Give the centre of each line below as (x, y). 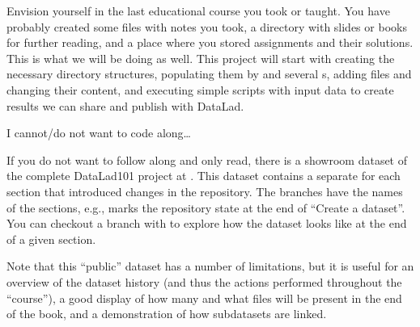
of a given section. (51, 239)
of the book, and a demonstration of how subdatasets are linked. (167, 314)
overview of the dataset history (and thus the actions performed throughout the (204, 281)
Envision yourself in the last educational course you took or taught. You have (198, 10)
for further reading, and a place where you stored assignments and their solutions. (210, 42)
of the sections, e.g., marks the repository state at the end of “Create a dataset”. (206, 207)
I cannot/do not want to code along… (99, 133)
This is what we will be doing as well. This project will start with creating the (201, 58)
